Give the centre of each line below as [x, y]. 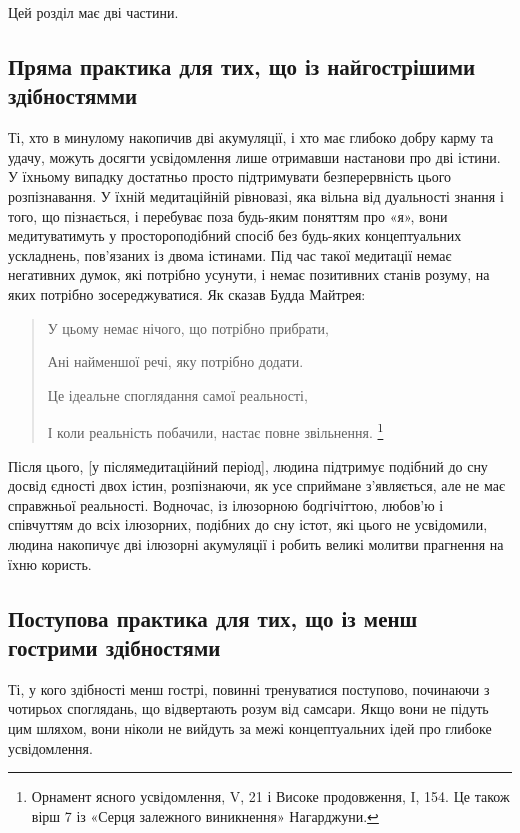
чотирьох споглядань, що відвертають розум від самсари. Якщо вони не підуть [248, 708]
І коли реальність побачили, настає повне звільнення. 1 [215, 430]
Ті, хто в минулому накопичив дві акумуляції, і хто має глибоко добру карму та [251, 137]
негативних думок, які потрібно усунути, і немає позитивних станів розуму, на [249, 274]
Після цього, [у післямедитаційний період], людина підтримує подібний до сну [248, 465]
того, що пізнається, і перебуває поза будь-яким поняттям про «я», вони [228, 215]
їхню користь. [50, 563]
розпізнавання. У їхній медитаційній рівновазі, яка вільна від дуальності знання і [256, 195]
